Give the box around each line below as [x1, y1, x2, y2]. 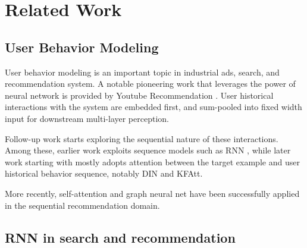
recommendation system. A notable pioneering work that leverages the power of [5, 77, 296, 90]
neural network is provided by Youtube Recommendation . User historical [5, 89, 274, 101]
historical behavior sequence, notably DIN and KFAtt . [5, 167, 203, 180]
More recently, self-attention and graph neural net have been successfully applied [5, 187, 300, 199]
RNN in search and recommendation [5, 228, 236, 246]
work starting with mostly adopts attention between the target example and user [5, 155, 300, 168]
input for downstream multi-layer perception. [5, 112, 169, 124]
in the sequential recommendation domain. [5, 199, 160, 211]
